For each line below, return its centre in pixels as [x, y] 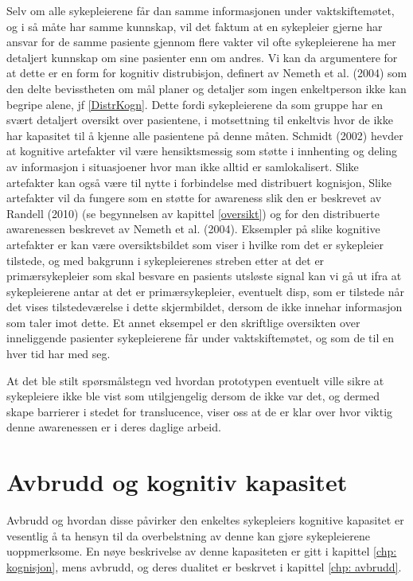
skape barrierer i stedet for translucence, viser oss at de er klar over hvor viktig [200, 411]
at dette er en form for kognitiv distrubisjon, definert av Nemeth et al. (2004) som [207, 73]
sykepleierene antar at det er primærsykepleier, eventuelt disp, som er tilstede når [205, 291]
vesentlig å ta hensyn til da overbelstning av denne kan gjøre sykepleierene [188, 535]
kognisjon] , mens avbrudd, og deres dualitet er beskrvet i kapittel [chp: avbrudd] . [204, 566]
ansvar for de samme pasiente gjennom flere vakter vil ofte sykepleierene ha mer [201, 42]
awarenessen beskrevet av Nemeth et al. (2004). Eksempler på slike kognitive [193, 229]
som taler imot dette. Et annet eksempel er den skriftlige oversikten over [183, 322]
